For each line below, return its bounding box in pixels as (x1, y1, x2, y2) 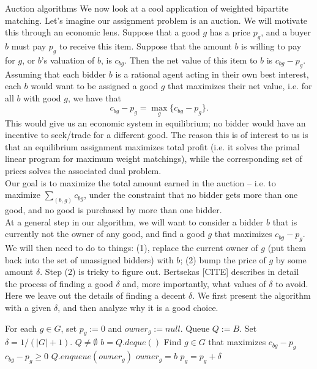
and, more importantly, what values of (122, 277, 266, 290)
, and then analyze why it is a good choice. (58, 301, 218, 313)
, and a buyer (261, 26, 311, 38)
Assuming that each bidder (5, 67, 106, 80)
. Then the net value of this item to (124, 53, 258, 66)
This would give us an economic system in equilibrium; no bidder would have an (5, 116, 306, 129)
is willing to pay (241, 39, 302, 52)
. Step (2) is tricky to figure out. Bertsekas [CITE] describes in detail (40, 265, 299, 278)
